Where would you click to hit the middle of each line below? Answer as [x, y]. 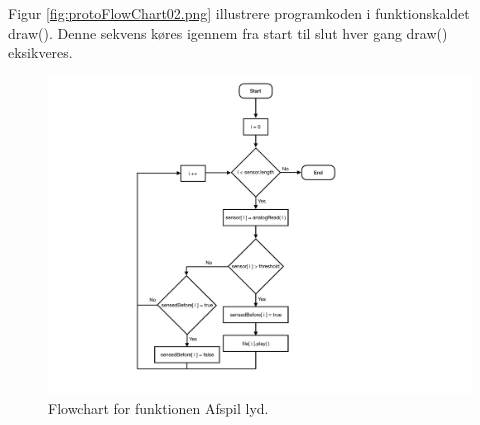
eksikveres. [40, 52]
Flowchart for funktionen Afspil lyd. [158, 407]
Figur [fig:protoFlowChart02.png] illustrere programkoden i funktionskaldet [239, 13]
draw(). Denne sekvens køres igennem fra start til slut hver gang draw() [228, 32]
